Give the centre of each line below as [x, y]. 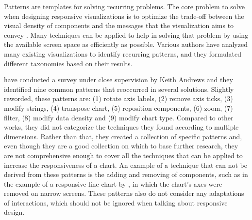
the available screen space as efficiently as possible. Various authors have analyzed [126, 44]
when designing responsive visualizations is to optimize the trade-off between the [124, 16]
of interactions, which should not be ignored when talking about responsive [116, 202]
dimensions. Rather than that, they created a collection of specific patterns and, [123, 136]
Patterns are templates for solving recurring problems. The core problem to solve [124, 6]
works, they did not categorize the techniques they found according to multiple [121, 127]
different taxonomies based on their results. [68, 63]
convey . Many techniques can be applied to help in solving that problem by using [126, 35]
